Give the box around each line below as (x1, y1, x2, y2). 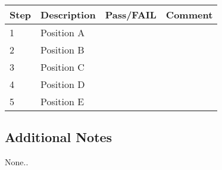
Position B (40, 43, 85, 56)
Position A (40, 26, 85, 39)
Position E (40, 95, 85, 108)
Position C (40, 60, 85, 74)
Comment (165, 8, 213, 21)
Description (40, 8, 96, 21)
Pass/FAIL (105, 8, 157, 21)
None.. (5, 156, 29, 168)
